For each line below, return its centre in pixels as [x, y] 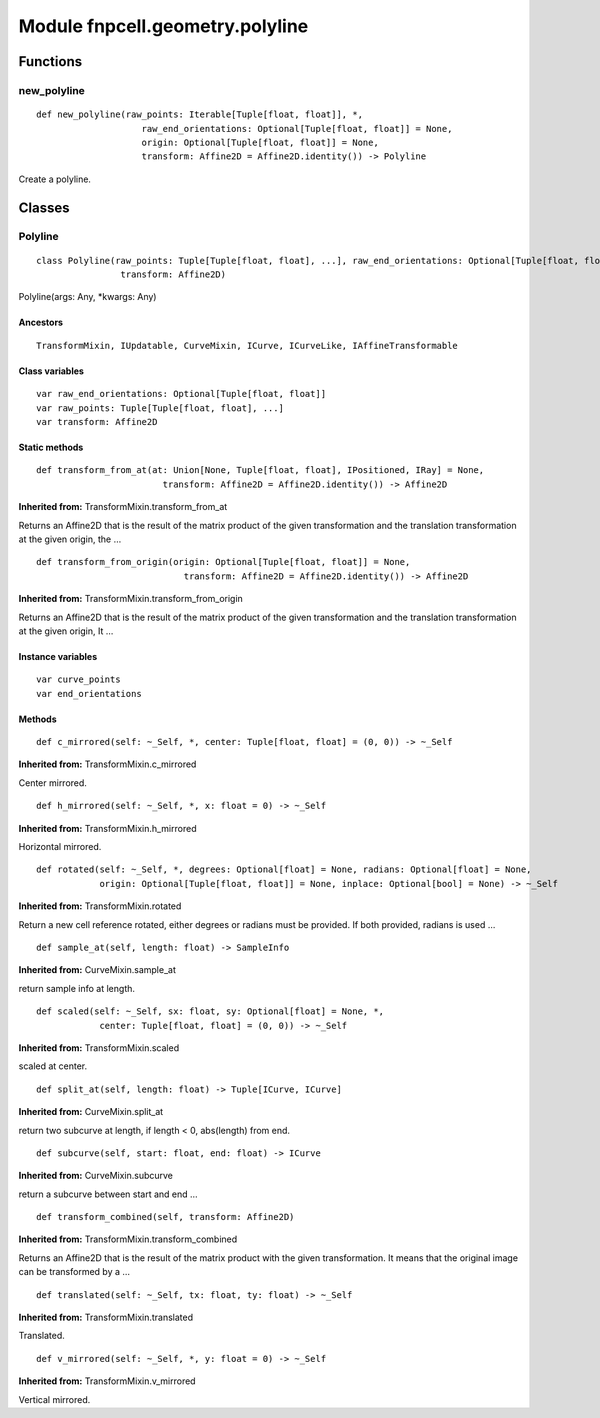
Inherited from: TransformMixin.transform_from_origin [131, 599]
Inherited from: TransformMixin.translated [106, 1317]
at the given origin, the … [70, 539]
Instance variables [58, 656]
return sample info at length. [76, 988]
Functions [50, 61]
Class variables [51, 371]
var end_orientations [89, 693]
